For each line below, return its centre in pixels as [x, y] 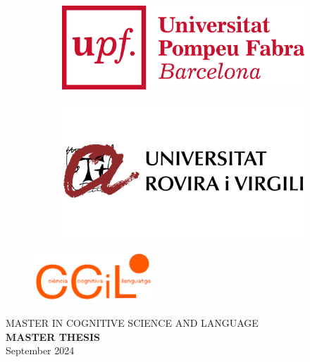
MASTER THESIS [53, 336]
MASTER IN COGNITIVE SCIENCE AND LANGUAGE [132, 323]
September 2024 [40, 350]
